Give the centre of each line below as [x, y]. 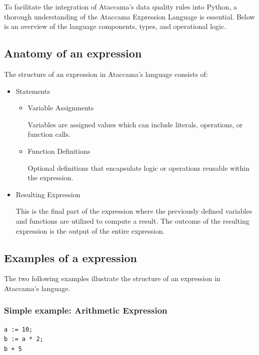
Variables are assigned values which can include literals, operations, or [135, 124]
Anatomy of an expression [73, 53]
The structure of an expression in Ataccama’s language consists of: [106, 74]
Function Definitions [59, 151]
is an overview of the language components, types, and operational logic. [115, 26]
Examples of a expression [71, 257]
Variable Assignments [61, 108]
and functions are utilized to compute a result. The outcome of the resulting [132, 220]
